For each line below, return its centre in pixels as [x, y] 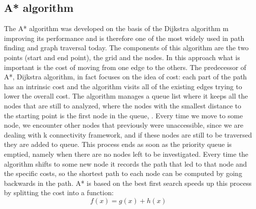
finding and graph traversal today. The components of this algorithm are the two [127, 48]
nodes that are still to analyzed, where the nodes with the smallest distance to [123, 105]
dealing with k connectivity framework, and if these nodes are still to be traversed [128, 134]
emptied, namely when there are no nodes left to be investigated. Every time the [126, 154]
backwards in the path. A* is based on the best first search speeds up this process [128, 183]
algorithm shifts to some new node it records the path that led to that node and [126, 163]
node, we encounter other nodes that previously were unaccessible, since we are [124, 125]
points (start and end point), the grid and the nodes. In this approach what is [122, 57]
